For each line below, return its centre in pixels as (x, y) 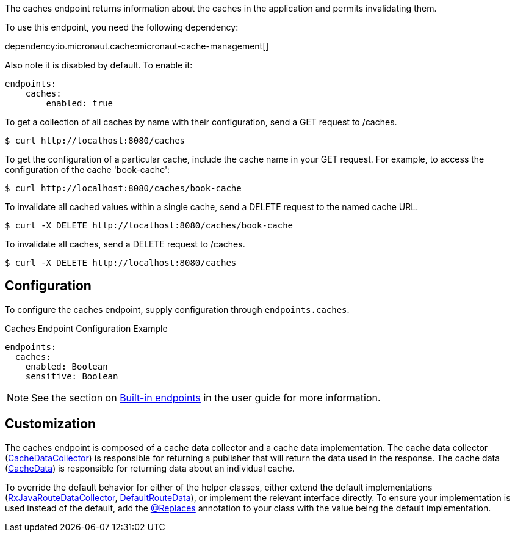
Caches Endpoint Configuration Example (86, 328)
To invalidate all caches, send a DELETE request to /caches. (125, 244)
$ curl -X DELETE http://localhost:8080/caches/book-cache (149, 225)
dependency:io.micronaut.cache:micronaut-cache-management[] (137, 46)
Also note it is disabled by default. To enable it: (99, 65)
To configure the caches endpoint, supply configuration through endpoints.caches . (177, 309)
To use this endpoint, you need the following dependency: (122, 27)
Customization (51, 424)
